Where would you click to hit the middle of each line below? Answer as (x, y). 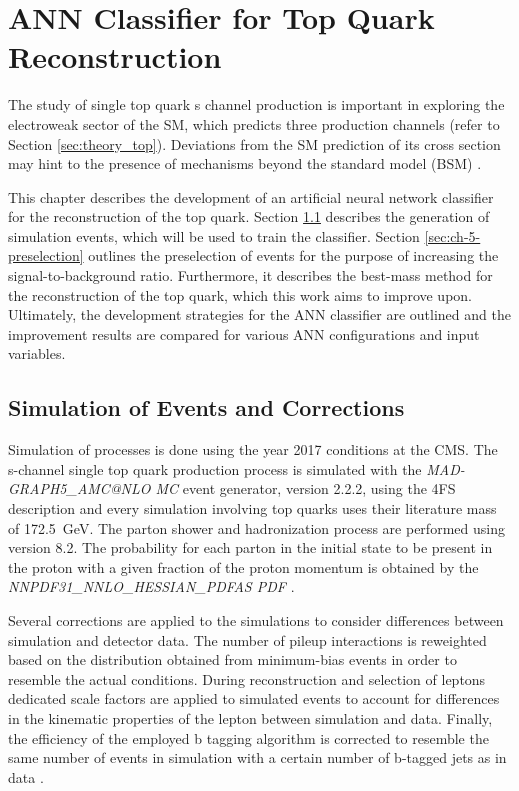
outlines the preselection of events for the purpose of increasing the (293, 255)
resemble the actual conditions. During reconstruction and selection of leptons (247, 678)
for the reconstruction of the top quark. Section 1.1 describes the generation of (249, 216)
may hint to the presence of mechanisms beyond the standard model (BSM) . (245, 163)
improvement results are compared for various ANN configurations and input (244, 333)
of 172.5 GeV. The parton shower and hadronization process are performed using (256, 527)
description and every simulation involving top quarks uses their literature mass (252, 508)
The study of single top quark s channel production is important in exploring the (256, 104)
